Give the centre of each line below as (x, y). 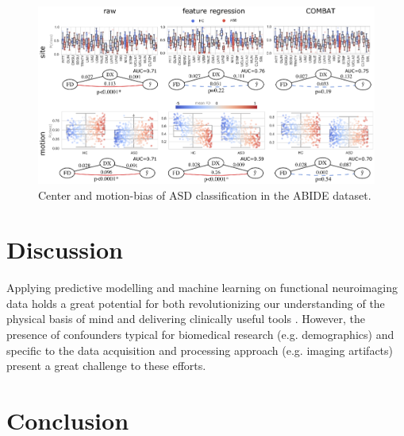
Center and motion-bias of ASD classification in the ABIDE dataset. (205, 195)
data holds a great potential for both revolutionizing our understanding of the (196, 303)
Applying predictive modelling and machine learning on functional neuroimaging (202, 288)
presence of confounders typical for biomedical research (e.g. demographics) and (200, 335)
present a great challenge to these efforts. (106, 366)
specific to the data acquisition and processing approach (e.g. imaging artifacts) (200, 350)
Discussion (65, 249)
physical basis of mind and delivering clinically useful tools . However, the (186, 319)
